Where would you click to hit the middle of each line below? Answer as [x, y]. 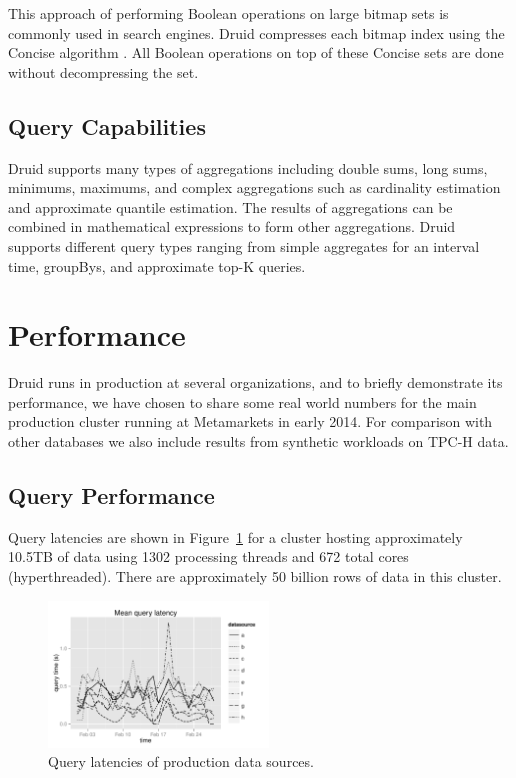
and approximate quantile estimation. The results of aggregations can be [230, 206]
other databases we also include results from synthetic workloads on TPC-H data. [258, 441]
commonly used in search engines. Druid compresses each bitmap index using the [256, 32]
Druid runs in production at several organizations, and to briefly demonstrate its [255, 382]
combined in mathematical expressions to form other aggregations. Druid [232, 226]
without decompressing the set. [103, 71]
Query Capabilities [107, 125]
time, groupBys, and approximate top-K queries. [157, 265]
